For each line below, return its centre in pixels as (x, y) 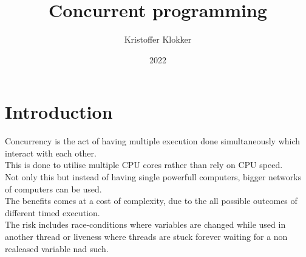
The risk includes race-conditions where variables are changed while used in (145, 224)
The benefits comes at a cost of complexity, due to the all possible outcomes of (151, 201)
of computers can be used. (53, 188)
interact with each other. (51, 153)
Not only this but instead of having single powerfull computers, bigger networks (153, 177)
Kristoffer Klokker (158, 39)
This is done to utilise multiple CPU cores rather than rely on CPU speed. (144, 165)
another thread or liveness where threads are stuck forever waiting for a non (146, 236)
